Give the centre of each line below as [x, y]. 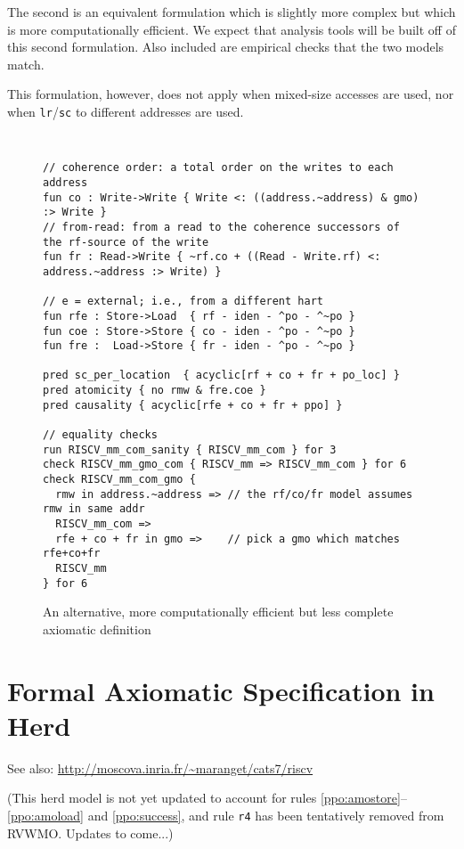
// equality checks [100, 435]
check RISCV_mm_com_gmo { [119, 480]
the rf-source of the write [126, 242]
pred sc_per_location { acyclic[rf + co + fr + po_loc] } [221, 376]
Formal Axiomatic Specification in [221, 690]
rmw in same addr [94, 509]
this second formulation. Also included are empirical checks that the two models [226, 47]
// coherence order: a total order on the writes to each [218, 168]
